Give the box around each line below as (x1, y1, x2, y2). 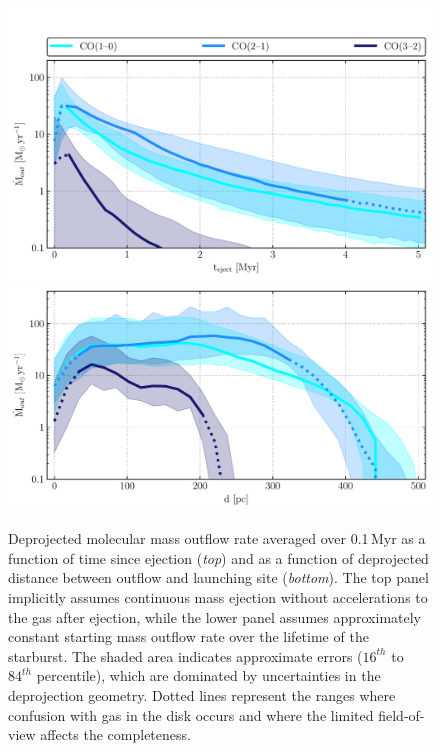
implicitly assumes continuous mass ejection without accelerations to (8, 587, 428, 608)
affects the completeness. (40, 724, 191, 745)
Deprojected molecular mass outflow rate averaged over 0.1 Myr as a (8, 528, 426, 549)
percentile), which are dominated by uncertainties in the (36, 665, 381, 686)
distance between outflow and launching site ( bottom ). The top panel (8, 567, 429, 588)
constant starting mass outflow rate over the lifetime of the (8, 626, 369, 647)
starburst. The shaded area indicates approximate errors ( (8, 645, 363, 666)
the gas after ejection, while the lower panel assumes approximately (8, 606, 421, 627)
